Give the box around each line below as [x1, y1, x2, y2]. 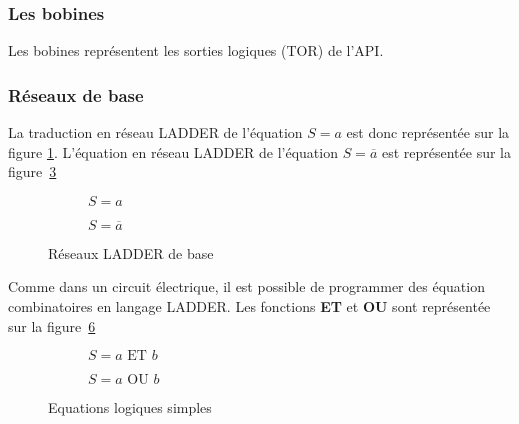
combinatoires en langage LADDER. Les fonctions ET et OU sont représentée [8, 296, 491, 316]
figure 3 [8, 161, 57, 182]
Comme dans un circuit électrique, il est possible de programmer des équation [8, 276, 485, 297]
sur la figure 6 [8, 315, 96, 336]
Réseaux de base [8, 82, 144, 107]
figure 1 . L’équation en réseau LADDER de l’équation [8, 141, 338, 162]
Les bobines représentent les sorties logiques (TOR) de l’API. [8, 40, 384, 61]
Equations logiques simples [48, 397, 212, 418]
